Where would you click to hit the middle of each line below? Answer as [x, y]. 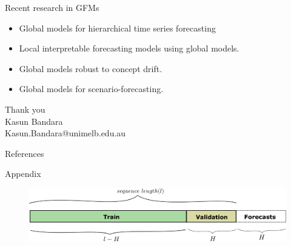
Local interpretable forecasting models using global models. [129, 48]
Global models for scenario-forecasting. [91, 89]
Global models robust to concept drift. [91, 68]
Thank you [25, 109]
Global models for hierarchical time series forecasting [117, 28]
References [25, 153]
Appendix [23, 174]
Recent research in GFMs [52, 7]
